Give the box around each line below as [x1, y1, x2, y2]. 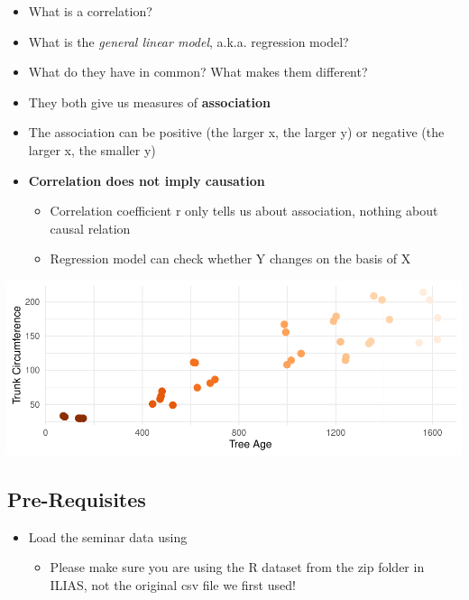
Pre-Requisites [7, 485, 146, 512]
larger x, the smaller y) [28, 140, 156, 159]
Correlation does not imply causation [28, 171, 265, 189]
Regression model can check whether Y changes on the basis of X [50, 249, 411, 268]
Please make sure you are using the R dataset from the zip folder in [50, 558, 425, 577]
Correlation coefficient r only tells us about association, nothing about [50, 201, 438, 220]
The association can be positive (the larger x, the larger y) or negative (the [28, 123, 445, 142]
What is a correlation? [28, 2, 152, 20]
